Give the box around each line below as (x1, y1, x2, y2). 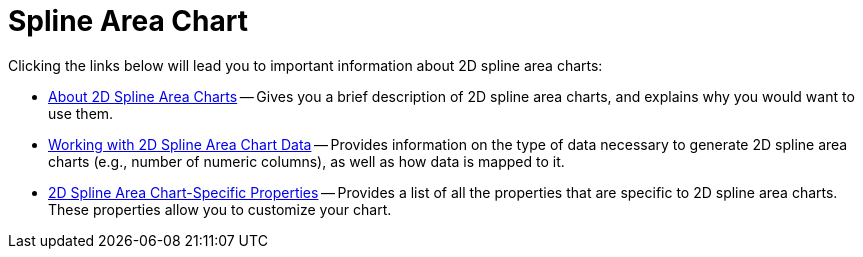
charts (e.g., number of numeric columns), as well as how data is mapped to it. (48, 152, 565, 170)
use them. (48, 104, 114, 122)
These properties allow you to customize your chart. (48, 200, 392, 218)
